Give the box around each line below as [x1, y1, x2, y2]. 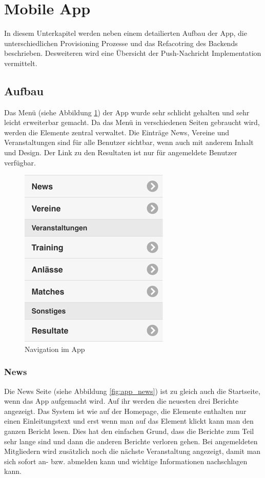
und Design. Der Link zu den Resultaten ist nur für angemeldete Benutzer [4, 147, 237, 158]
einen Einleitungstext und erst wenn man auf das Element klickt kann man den [4, 415, 254, 426]
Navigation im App [25, 343, 85, 354]
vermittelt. [4, 57, 37, 68]
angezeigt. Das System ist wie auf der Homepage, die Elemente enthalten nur [4, 405, 247, 416]
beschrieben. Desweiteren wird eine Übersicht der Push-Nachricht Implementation [4, 48, 261, 58]
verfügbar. [4, 157, 36, 168]
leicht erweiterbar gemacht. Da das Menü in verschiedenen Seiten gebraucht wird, [4, 117, 260, 128]
